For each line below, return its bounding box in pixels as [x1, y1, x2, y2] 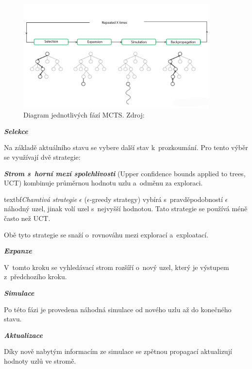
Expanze [4, 246, 32, 256]
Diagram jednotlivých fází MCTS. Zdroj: [23, 110, 145, 120]
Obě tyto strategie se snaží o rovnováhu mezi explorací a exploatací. [4, 229, 209, 239]
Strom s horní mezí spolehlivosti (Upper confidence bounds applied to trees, [4, 168, 246, 178]
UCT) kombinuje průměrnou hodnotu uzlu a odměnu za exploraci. [4, 178, 203, 188]
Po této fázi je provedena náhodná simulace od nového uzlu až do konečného [4, 304, 232, 314]
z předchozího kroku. [4, 271, 67, 282]
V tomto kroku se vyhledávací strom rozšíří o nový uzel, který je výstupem [4, 262, 229, 272]
